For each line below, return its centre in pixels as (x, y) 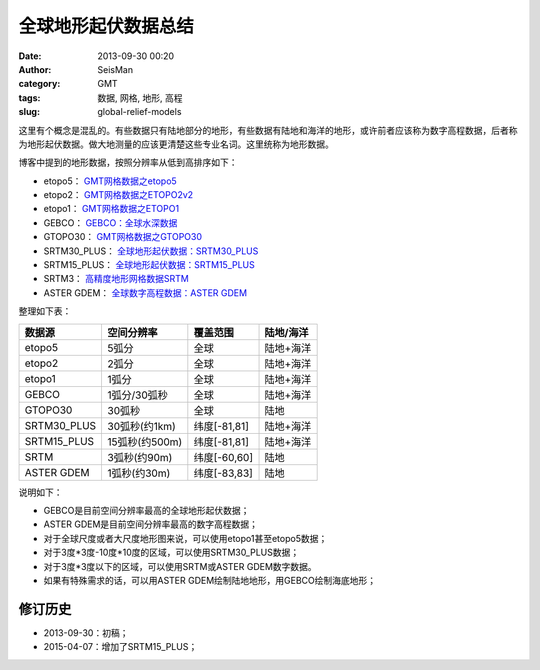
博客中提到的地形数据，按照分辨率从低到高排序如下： (128, 162)
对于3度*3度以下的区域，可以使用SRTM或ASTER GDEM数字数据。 (180, 566)
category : (39, 84)
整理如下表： (45, 311)
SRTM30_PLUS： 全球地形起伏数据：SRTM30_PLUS (151, 251)
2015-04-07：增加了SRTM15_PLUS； (120, 647)
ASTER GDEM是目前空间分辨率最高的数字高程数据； (151, 524)
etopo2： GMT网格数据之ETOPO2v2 (118, 195)
